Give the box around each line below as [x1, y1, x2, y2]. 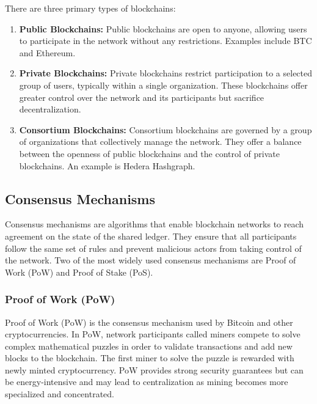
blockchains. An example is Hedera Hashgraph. [19, 159, 195, 172]
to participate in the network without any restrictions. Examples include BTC [19, 34, 312, 47]
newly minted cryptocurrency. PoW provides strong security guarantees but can [5, 363, 304, 376]
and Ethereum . [19, 46, 76, 59]
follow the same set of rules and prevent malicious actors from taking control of [5, 241, 302, 254]
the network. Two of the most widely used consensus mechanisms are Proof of [5, 254, 296, 266]
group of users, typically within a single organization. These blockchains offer [19, 78, 308, 91]
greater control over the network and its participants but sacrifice [19, 90, 264, 103]
